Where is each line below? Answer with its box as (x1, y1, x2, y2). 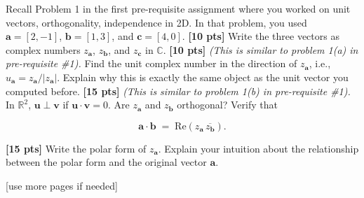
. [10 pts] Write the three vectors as (182, 29, 339, 43)
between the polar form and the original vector (6, 155, 207, 169)
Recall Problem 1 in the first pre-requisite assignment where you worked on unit (6, 1, 351, 15)
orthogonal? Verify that (177, 97, 278, 112)
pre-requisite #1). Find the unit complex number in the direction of (6, 56, 297, 71)
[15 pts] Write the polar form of (6, 141, 147, 155)
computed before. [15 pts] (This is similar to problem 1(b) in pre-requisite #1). (6, 83, 351, 98)
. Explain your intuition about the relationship (158, 141, 359, 155)
